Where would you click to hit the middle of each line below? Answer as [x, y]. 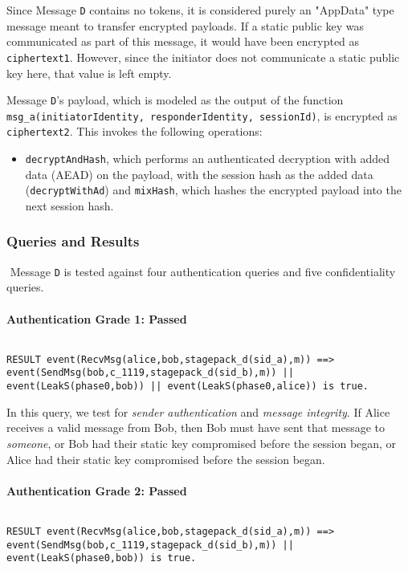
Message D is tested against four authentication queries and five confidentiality [203, 271]
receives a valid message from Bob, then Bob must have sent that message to [196, 427]
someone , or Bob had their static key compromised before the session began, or [202, 443]
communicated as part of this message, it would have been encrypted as [183, 41]
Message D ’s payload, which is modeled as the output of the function [175, 100]
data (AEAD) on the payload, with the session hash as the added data [199, 174]
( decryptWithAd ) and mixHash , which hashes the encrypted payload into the [213, 190]
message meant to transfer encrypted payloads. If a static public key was [186, 25]
